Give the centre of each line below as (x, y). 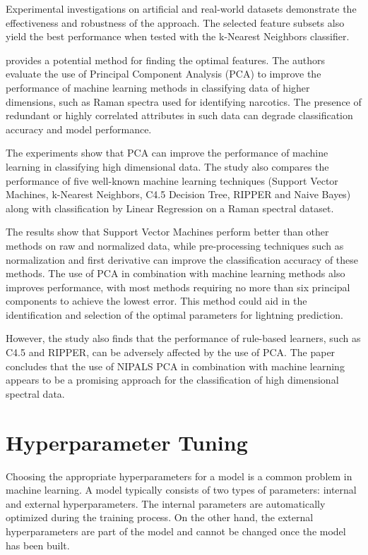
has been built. (38, 545)
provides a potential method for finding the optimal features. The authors (165, 60)
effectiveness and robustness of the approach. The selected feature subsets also (175, 22)
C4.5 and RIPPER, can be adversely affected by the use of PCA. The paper (171, 352)
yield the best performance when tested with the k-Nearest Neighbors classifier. (178, 36)
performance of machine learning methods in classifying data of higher (158, 87)
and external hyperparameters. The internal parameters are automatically (166, 503)
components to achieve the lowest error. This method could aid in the (156, 301)
